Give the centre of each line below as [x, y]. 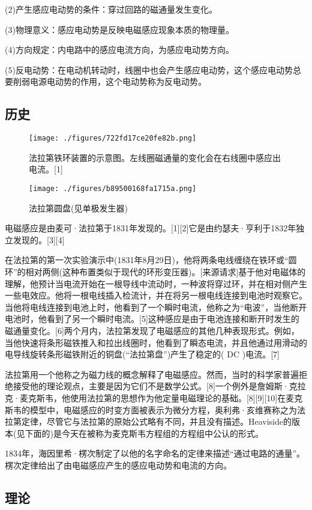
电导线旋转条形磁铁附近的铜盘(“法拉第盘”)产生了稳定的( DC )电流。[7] [142, 354]
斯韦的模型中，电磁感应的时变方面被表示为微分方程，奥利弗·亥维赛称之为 [151, 409]
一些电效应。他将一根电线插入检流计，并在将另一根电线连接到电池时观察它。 [156, 295]
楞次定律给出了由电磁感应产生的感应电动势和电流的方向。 [118, 465]
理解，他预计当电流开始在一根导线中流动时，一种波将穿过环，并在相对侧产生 [156, 283]
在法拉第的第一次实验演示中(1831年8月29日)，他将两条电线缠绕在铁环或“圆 [151, 260]
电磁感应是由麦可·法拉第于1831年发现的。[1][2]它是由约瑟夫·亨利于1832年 [151, 228]
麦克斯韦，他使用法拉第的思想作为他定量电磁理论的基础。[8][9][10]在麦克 [161, 397]
